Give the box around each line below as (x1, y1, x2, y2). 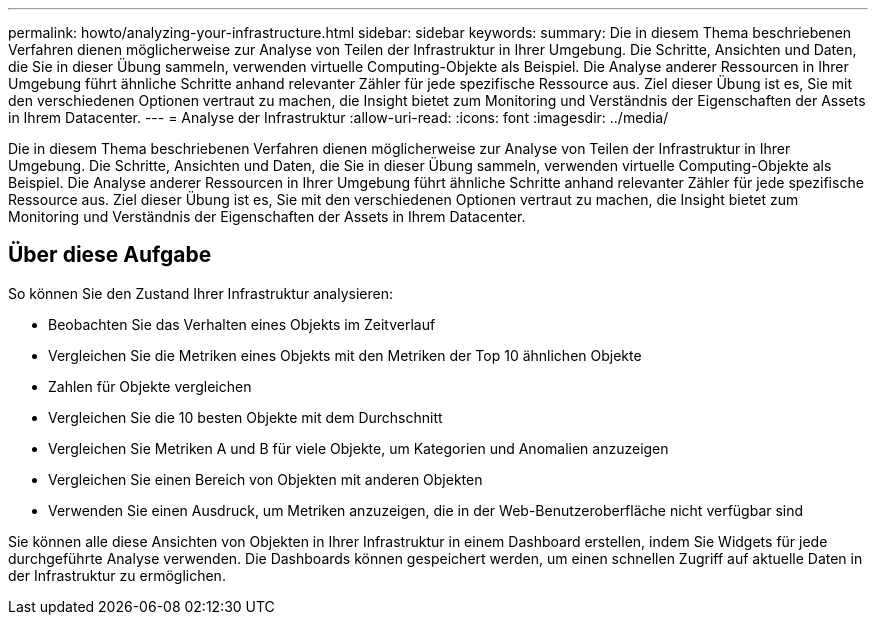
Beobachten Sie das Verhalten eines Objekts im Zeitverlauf (48, 315, 436, 333)
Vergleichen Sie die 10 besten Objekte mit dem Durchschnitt (48, 408, 443, 426)
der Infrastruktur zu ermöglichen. (8, 566, 226, 584)
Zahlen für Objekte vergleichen (48, 377, 252, 395)
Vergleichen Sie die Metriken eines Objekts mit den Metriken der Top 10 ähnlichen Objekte (48, 346, 642, 364)
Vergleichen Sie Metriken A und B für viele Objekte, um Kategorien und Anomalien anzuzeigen (48, 439, 669, 457)
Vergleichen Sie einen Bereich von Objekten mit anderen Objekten (48, 470, 483, 488)
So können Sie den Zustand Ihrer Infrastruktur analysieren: (8, 284, 393, 302)
